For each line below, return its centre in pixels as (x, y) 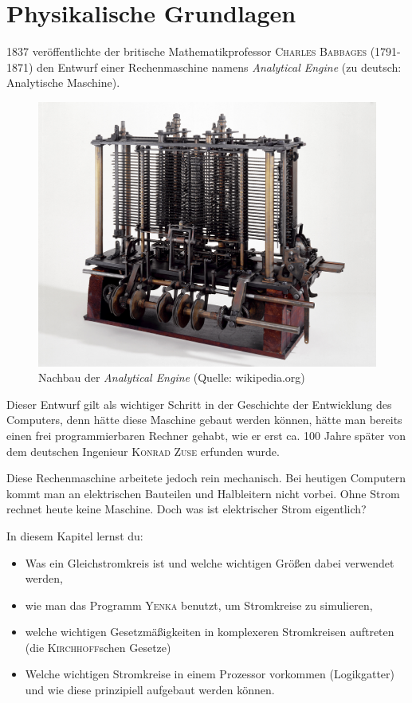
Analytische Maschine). (63, 82)
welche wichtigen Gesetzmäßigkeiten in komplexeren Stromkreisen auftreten (210, 632)
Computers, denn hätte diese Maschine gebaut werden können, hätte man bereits (204, 420)
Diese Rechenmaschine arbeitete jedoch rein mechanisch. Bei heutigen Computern (206, 478)
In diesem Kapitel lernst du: (75, 535)
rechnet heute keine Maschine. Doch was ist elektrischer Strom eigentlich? (186, 509)
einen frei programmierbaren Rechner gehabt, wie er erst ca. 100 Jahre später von (206, 435)
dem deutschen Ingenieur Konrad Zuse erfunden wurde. (143, 451)
